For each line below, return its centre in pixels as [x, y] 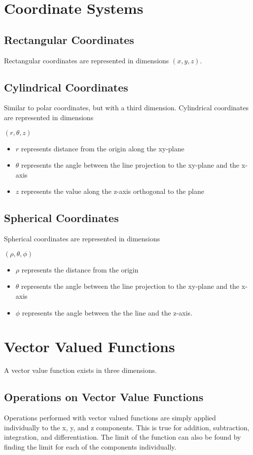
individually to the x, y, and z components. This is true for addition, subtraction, [127, 427]
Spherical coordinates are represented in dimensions [82, 239]
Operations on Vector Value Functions [104, 397]
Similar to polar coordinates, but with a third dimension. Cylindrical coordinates [126, 108]
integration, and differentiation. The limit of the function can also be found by [123, 437]
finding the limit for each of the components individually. [90, 446]
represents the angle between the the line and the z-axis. [107, 312]
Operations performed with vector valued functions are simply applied [110, 418]
